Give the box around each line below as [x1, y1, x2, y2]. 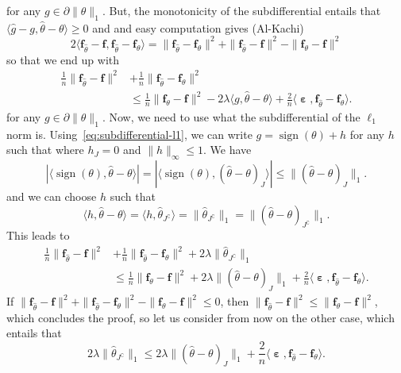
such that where [6, 141, 84, 158]
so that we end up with [6, 51, 120, 67]
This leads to [6, 227, 70, 244]
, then [220, 293, 249, 310]
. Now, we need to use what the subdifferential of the [102, 108, 361, 125]
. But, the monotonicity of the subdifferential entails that [102, 2, 381, 18]
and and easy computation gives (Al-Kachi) [92, 19, 304, 36]
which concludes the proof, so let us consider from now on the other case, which [6, 309, 395, 325]
